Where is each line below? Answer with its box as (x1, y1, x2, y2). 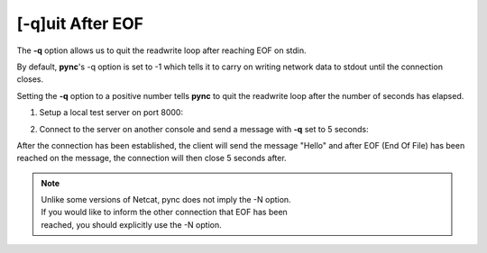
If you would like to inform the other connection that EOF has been (41, 207, 288, 218)
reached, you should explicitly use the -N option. (41, 219, 222, 230)
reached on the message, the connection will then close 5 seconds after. (16, 153, 288, 164)
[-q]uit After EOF (16, 14, 144, 33)
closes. (16, 74, 44, 85)
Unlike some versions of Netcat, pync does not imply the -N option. (41, 194, 292, 205)
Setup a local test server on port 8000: (39, 107, 184, 118)
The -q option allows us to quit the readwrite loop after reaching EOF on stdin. (16, 45, 307, 56)
